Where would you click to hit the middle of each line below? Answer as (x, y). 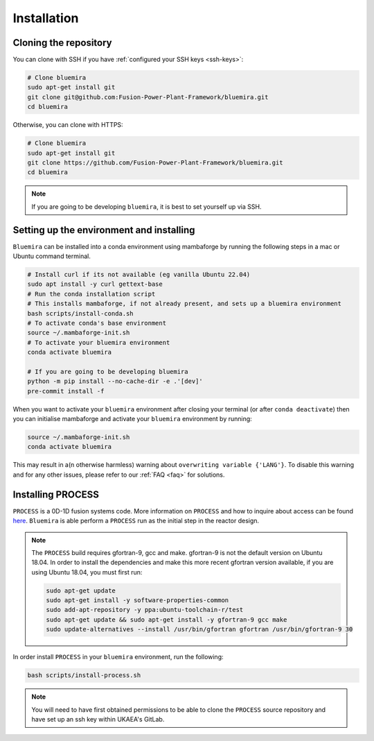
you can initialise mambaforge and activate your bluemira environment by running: (132, 419)
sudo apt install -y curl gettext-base (95, 284)
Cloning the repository (62, 43)
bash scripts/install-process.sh (84, 675)
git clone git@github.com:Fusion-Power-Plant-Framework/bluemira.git (148, 97)
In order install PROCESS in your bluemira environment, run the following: (118, 657)
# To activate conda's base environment (97, 323)
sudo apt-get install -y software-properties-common (137, 601)
